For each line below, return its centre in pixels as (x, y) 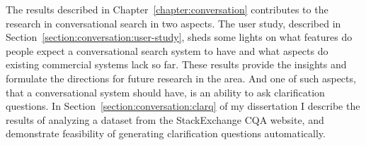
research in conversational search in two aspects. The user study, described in (173, 23)
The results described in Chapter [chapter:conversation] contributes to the (167, 9)
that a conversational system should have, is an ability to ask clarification (165, 92)
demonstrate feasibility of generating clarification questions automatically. (166, 133)
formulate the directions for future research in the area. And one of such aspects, (181, 78)
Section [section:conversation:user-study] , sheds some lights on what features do (179, 37)
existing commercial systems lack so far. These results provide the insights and (176, 64)
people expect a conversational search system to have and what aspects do (167, 50)
